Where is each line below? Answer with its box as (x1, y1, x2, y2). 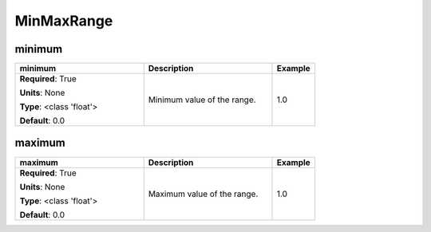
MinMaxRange (14, 12, 113, 29)
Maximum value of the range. (148, 188, 259, 199)
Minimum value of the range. (148, 94, 256, 105)
